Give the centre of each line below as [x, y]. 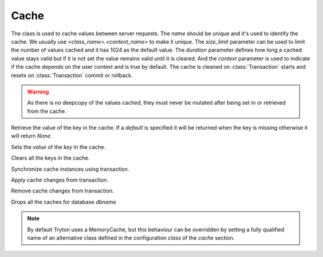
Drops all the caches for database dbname [64, 202]
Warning [38, 91]
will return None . [31, 136]
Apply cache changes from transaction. [60, 180]
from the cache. [47, 111]
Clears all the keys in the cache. [50, 158]
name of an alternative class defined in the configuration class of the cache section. [131, 238]
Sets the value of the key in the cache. [58, 147]
